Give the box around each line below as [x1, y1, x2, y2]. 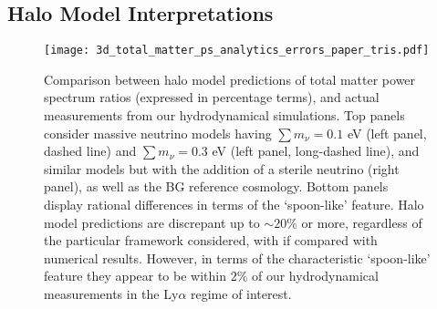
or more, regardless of [301, 212, 422, 232]
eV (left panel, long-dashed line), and [212, 141, 420, 160]
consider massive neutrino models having [44, 123, 272, 142]
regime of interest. [191, 283, 292, 303]
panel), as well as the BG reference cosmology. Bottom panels [44, 177, 389, 196]
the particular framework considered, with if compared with [44, 231, 378, 250]
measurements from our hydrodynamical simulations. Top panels [44, 106, 405, 125]
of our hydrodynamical [251, 266, 379, 285]
